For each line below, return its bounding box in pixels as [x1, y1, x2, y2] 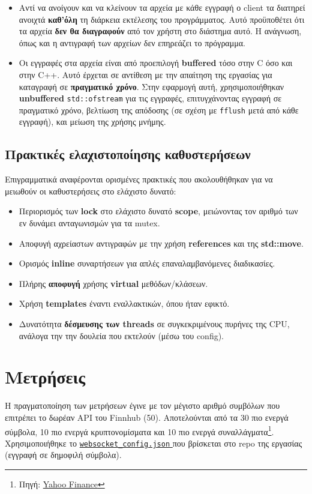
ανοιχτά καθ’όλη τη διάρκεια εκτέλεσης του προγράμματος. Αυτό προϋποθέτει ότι [19, 13, 305, 25]
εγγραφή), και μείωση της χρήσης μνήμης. [19, 115, 166, 128]
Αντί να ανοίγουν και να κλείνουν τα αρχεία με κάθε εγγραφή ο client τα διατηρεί [19, 1, 305, 13]
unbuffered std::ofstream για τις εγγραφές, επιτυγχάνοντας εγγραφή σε [19, 92, 282, 104]
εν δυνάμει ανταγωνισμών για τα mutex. [19, 217, 160, 229]
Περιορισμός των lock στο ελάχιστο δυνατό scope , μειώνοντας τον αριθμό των [19, 205, 298, 217]
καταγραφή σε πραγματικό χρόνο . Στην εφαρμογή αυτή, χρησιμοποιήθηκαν [19, 80, 284, 92]
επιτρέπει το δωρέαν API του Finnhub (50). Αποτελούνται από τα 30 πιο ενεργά [5, 411, 289, 423]
